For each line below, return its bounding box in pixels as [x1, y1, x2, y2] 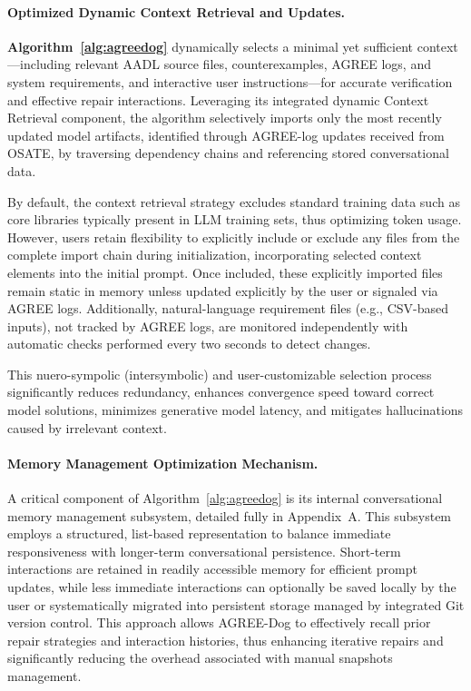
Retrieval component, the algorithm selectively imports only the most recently [7, 108, 442, 127]
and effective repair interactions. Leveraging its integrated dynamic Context [7, 90, 429, 109]
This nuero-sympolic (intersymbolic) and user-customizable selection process [7, 364, 432, 383]
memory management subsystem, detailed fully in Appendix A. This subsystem [7, 506, 452, 525]
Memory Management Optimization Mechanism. [7, 453, 319, 472]
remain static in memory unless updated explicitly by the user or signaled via [7, 281, 438, 300]
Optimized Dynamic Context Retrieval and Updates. [7, 2, 345, 21]
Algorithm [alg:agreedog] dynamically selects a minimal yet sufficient [7, 36, 414, 55]
